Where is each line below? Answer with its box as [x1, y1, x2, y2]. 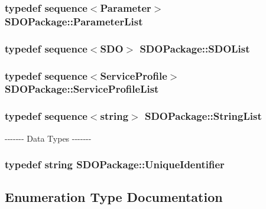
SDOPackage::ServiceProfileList [5, 81, 159, 96]
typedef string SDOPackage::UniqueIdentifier [5, 157, 225, 172]
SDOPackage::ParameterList [5, 14, 143, 28]
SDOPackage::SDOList [140, 41, 250, 55]
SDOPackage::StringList [144, 109, 262, 123]
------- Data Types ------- [5, 132, 92, 144]
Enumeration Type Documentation [5, 188, 223, 206]
